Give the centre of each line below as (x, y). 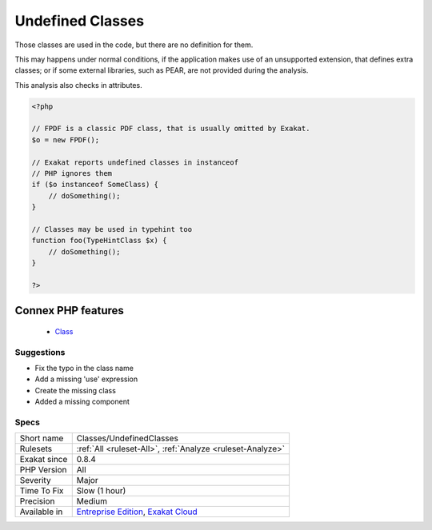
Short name (42, 438)
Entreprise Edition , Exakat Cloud (137, 512)
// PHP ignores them (72, 173)
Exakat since (44, 460)
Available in (41, 512)
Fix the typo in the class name (84, 369)
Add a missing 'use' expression (86, 379)
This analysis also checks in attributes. (79, 85)
